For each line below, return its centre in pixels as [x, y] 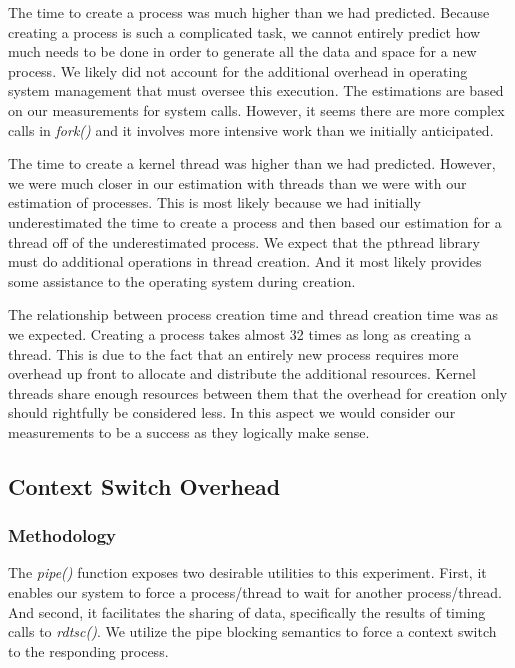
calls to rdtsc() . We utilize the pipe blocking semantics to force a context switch [252, 631]
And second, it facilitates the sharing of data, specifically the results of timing [247, 611]
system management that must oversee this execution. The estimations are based [256, 90]
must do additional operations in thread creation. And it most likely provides [245, 261]
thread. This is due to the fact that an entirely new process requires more [233, 353]
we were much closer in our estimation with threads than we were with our [237, 182]
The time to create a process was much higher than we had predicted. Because [249, 12]
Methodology [62, 535]
